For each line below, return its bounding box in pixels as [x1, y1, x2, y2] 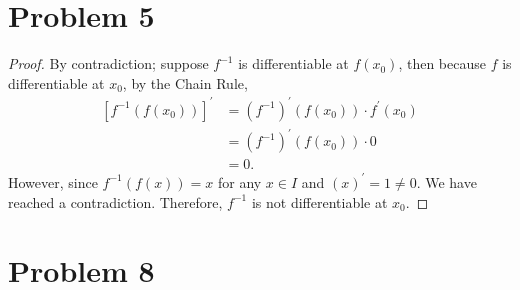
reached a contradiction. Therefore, [8, 191, 223, 212]
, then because [398, 53, 486, 74]
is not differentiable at [251, 191, 388, 212]
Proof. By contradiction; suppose [8, 53, 209, 74]
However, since [8, 171, 98, 192]
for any [217, 171, 262, 192]
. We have [416, 171, 477, 192]
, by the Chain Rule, [122, 72, 248, 93]
